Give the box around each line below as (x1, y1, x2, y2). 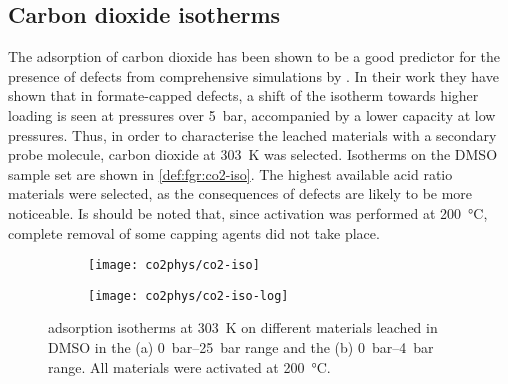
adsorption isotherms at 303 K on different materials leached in (48, 317, 438, 338)
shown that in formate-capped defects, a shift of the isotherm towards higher (8, 85, 479, 106)
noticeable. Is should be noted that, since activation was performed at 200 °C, (8, 202, 488, 223)
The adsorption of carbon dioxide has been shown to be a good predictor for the (8, 46, 501, 67)
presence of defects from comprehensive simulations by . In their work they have (8, 65, 499, 86)
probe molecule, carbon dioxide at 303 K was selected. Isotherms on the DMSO (8, 144, 498, 165)
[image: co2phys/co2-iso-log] (88, 288, 289, 303)
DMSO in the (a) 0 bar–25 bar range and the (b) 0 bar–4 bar (48, 337, 434, 358)
